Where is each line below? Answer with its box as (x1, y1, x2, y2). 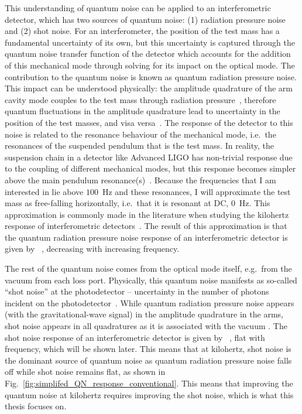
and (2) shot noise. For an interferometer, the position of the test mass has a (5, 25, 280, 37)
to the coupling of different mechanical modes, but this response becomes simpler (5, 162, 296, 175)
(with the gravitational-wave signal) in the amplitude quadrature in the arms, (5, 308, 283, 320)
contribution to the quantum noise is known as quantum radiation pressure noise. (5, 70, 297, 83)
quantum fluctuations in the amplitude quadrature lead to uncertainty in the (5, 105, 280, 117)
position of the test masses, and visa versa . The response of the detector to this (5, 116, 293, 128)
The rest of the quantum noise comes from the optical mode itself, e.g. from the (5, 262, 292, 275)
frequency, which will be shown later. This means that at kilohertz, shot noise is (5, 343, 291, 355)
